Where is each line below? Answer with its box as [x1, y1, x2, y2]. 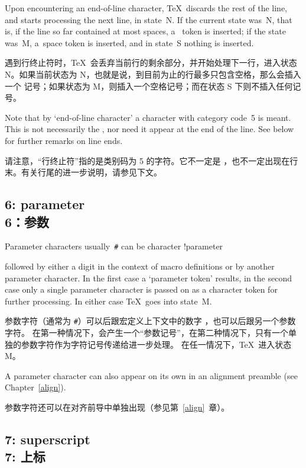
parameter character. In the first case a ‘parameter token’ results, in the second [5, 271, 292, 284]
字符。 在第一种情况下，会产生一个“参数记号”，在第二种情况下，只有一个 [5, 326, 288, 338]
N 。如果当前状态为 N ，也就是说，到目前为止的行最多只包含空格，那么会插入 [5, 68, 301, 80]
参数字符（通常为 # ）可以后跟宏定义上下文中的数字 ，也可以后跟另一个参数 [5, 315, 296, 327]
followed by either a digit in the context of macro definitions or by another [5, 259, 275, 272]
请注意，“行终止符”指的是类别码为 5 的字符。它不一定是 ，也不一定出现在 [5, 154, 290, 166]
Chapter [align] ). [5, 381, 66, 393]
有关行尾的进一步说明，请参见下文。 [21, 166, 162, 178]
